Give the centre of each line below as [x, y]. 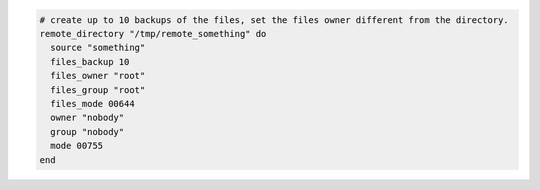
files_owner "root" [98, 76]
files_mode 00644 [92, 103]
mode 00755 [77, 146]
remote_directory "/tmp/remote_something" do [153, 33]
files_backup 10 [90, 61]
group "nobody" [87, 131]
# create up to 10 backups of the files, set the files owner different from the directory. [274, 19]
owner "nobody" [87, 118]
